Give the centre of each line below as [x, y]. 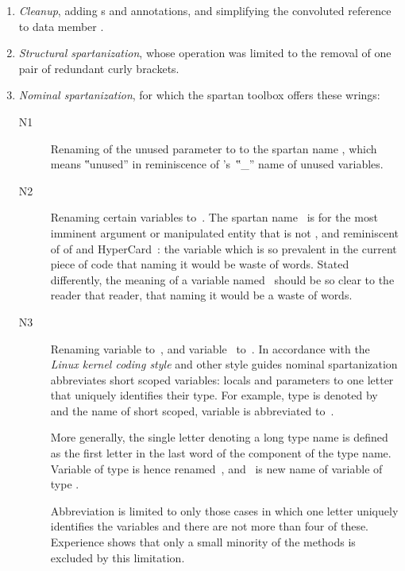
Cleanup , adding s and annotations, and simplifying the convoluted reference [205, 10]
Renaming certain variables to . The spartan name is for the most [214, 217]
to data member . [61, 26]
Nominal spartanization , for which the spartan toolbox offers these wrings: [199, 95]
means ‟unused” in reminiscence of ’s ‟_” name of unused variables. [217, 164]
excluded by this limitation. [118, 557]
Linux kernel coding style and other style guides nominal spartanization [224, 364]
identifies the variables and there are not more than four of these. [209, 526]
